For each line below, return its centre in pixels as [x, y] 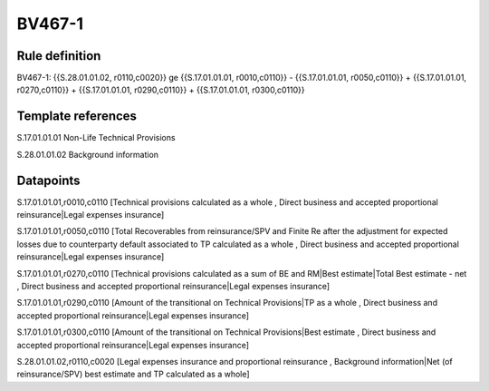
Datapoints [48, 180]
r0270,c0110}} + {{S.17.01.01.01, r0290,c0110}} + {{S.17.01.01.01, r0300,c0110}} [161, 90]
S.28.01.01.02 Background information [87, 154]
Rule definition [59, 56]
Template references [77, 117]
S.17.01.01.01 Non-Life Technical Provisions [96, 138]
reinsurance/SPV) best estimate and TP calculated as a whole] [133, 374]
